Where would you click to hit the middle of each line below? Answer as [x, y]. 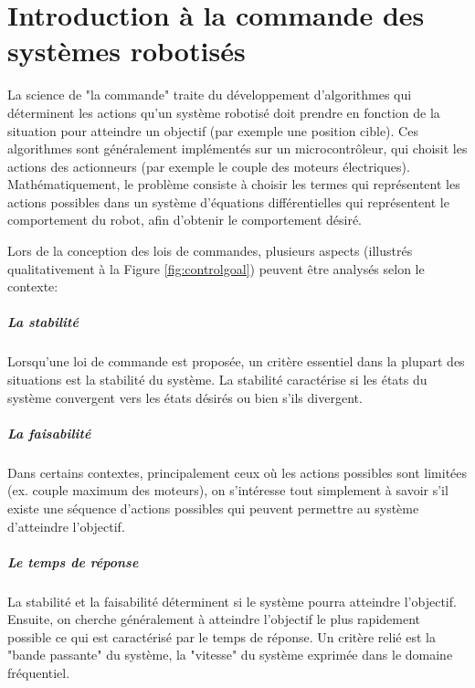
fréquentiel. [39, 673]
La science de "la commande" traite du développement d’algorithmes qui [210, 95]
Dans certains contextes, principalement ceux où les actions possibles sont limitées [237, 472]
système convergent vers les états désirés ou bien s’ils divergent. [185, 397]
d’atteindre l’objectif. [66, 526]
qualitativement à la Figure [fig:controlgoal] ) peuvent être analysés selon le [216, 268]
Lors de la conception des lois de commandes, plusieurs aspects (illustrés [210, 251]
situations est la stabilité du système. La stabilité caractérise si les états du [217, 379]
